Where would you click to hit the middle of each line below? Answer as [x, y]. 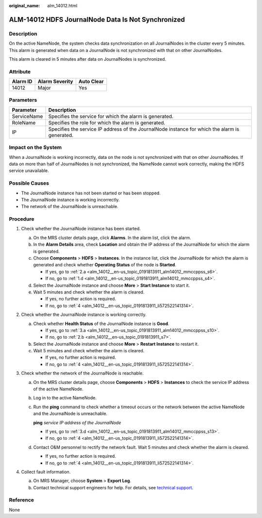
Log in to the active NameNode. [65, 398]
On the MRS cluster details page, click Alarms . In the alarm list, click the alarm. [112, 238]
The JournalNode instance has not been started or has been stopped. [91, 193]
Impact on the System [35, 147]
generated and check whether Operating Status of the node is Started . [105, 265]
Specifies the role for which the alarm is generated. [107, 122]
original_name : [25, 6]
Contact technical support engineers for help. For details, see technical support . [113, 487]
